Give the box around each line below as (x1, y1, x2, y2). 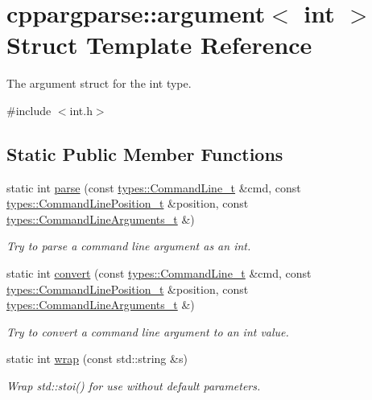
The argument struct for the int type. (6, 75, 192, 92)
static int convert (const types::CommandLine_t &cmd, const (6, 265, 312, 282)
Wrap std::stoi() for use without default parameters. (6, 377, 261, 394)
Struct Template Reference (6, 28, 312, 61)
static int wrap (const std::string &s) (6, 350, 188, 367)
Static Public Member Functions (6, 141, 283, 166)
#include (6, 101, 52, 118)
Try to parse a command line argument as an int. (6, 237, 251, 254)
